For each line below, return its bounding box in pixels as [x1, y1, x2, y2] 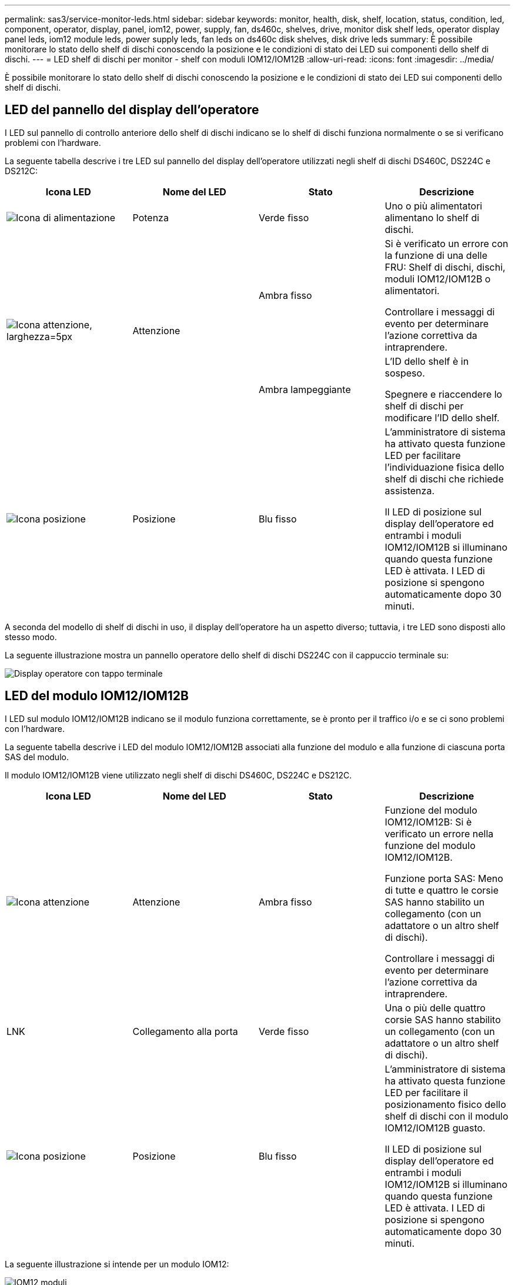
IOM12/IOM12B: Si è [384, 815, 472, 828]
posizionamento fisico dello [384, 1098, 506, 1110]
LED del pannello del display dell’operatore [5, 102, 259, 118]
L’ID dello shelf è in [384, 355, 469, 367]
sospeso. [384, 367, 425, 379]
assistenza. [384, 484, 434, 497]
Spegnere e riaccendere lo [384, 388, 503, 400]
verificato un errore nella [384, 827, 494, 840]
